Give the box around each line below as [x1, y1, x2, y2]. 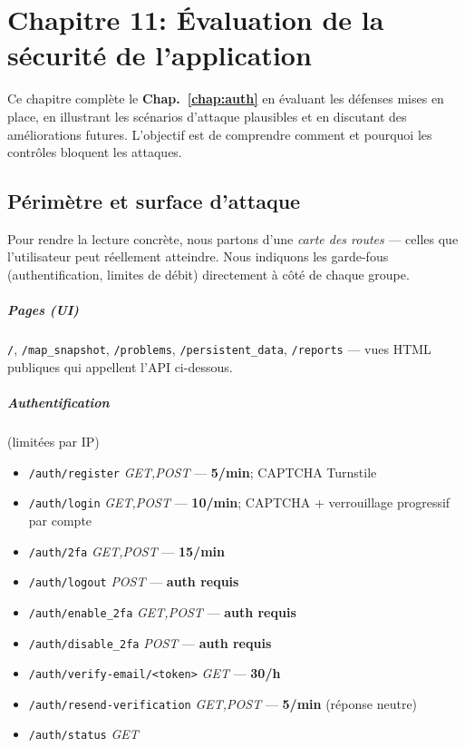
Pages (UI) [7, 300, 79, 320]
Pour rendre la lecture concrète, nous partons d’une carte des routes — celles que [7, 229, 459, 248]
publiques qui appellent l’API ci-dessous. [7, 357, 233, 376]
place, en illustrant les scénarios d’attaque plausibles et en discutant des [7, 106, 407, 125]
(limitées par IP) [7, 432, 100, 451]
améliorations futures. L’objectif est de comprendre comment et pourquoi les [7, 124, 432, 143]
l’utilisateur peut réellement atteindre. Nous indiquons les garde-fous [7, 247, 389, 266]
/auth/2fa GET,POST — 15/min [28, 541, 225, 560]
